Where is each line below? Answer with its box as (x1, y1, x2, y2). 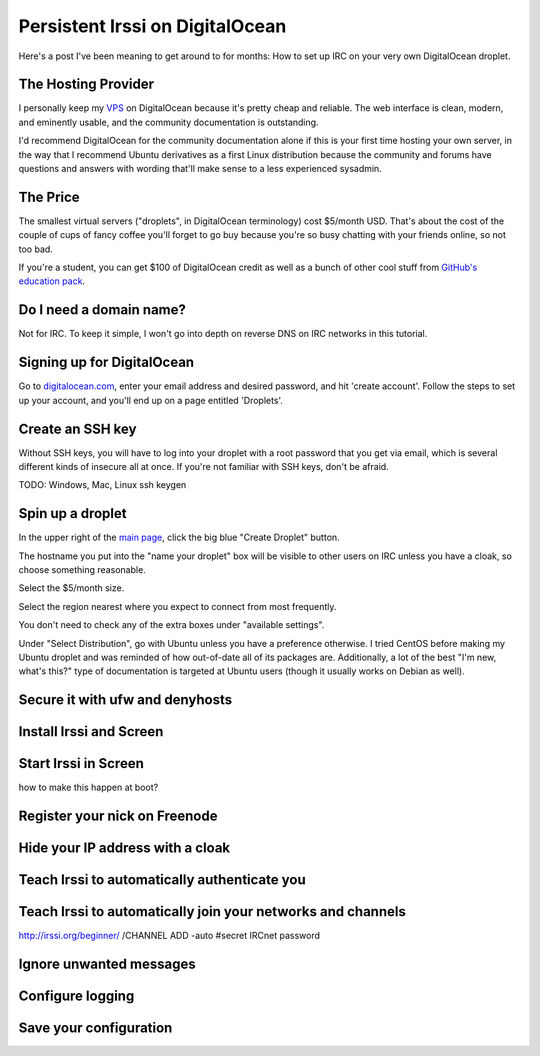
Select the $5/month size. (18, 582, 125, 594)
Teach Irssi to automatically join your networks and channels (18, 903, 407, 920)
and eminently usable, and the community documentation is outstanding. (18, 116, 319, 128)
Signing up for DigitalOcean (18, 354, 195, 371)
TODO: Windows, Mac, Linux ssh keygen (18, 479, 187, 491)
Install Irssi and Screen (18, 723, 164, 740)
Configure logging (18, 988, 135, 1005)
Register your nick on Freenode (18, 808, 218, 825)
